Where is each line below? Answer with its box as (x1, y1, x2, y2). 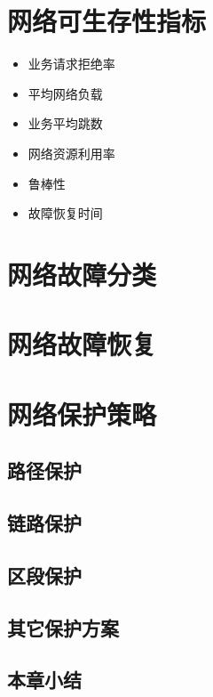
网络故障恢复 (7, 326, 157, 362)
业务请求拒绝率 (28, 54, 115, 73)
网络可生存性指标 (7, 3, 207, 39)
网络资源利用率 (28, 143, 115, 162)
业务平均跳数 (28, 114, 103, 133)
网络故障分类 (7, 255, 157, 292)
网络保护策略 (7, 395, 157, 432)
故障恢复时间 (28, 204, 103, 223)
